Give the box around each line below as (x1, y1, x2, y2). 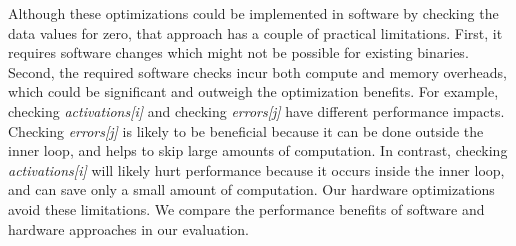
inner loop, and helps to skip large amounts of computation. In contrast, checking (8, 140, 508, 161)
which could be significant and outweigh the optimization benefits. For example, (8, 81, 499, 102)
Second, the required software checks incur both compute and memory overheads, (8, 61, 507, 82)
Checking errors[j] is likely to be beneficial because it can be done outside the (8, 120, 484, 141)
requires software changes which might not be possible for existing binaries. (8, 42, 469, 63)
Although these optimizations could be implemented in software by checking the (8, 3, 499, 23)
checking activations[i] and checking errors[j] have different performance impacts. (8, 100, 505, 121)
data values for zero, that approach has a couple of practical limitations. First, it (8, 22, 503, 43)
